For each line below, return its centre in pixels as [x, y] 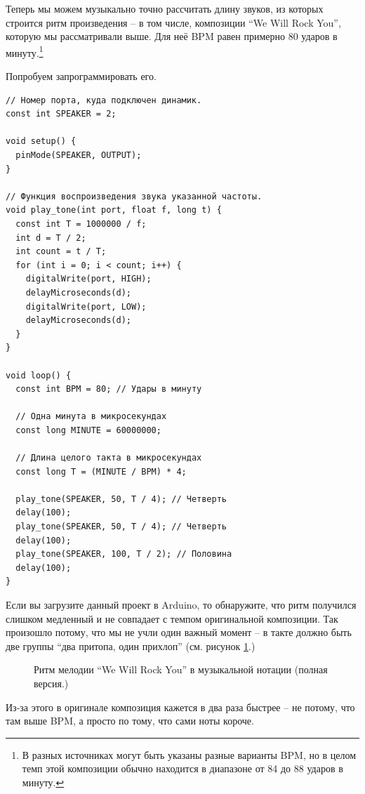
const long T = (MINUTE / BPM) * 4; [101, 471]
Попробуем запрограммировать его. [81, 76]
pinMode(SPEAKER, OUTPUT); [79, 155]
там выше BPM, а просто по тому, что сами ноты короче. [130, 721]
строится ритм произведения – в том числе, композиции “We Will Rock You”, [173, 22]
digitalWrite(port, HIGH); [88, 279]
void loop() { [39, 375]
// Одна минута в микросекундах [91, 417]
